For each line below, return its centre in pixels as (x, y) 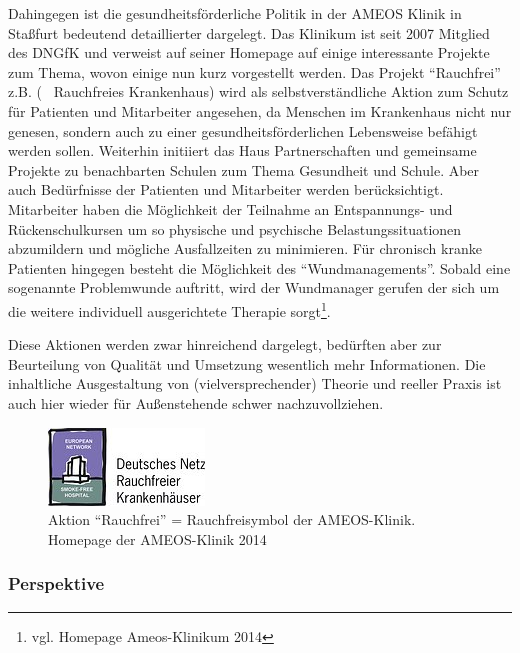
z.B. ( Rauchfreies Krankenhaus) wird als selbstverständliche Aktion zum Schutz (258, 91)
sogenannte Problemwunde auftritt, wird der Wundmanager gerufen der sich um (254, 287)
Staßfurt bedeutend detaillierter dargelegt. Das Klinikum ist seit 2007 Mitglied (249, 32)
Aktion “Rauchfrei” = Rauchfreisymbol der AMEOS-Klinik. (232, 519)
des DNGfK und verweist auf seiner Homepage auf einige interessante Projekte (249, 52)
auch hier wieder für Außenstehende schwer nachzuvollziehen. (196, 402)
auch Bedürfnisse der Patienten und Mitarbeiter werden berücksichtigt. (226, 189)
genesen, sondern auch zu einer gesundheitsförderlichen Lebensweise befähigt (243, 130)
